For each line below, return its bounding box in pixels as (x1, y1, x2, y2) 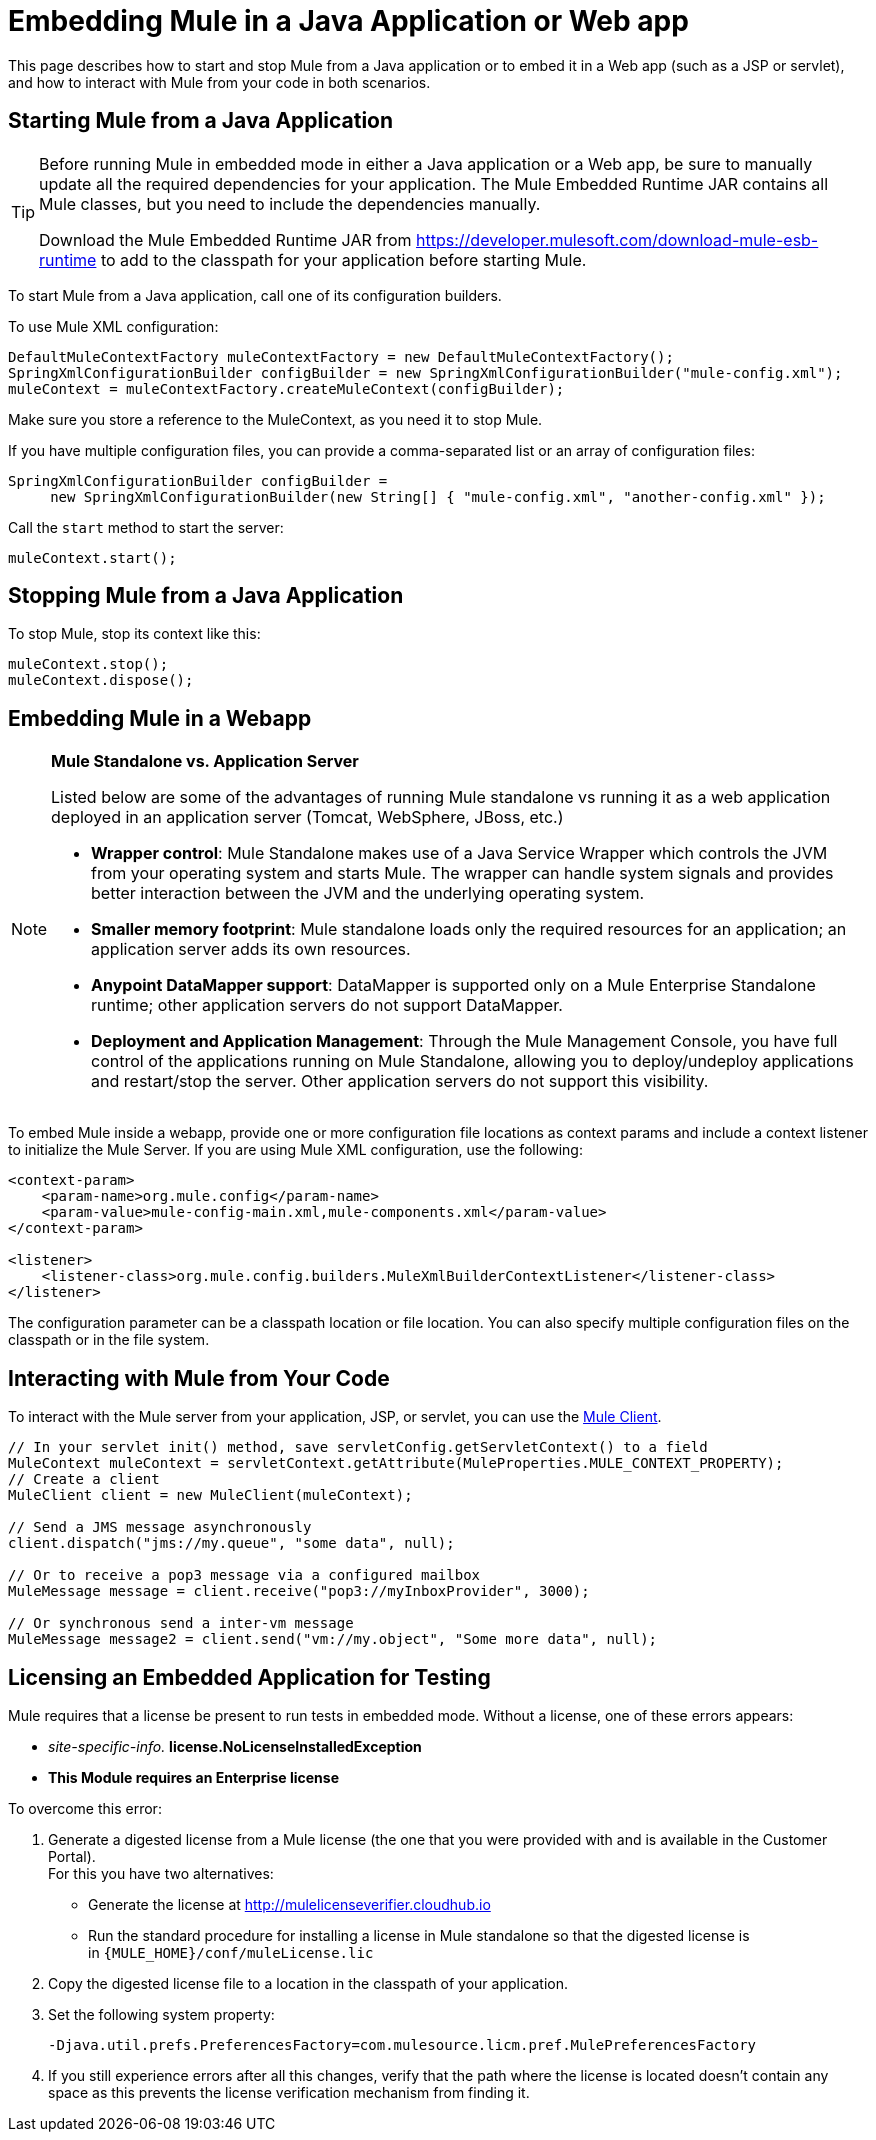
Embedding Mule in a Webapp (8, 705, 312, 731)
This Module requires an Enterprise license (48, 1768, 339, 1786)
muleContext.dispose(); (8, 672, 194, 689)
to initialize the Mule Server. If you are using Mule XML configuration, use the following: (8, 1141, 583, 1159)
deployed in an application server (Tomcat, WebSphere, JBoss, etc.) (51, 807, 564, 828)
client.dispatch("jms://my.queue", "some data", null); (8, 1535, 455, 1552)
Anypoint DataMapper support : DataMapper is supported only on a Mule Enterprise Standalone (91, 975, 816, 996)
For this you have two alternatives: (48, 1864, 274, 1882)
